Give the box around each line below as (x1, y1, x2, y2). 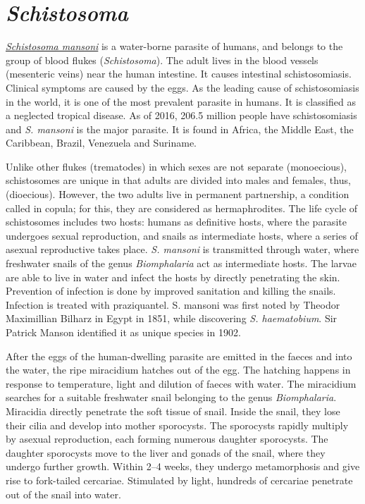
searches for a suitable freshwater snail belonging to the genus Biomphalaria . (6, 390, 337, 405)
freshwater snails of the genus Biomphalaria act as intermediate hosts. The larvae (6, 256, 357, 271)
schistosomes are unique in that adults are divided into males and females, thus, (6, 173, 351, 188)
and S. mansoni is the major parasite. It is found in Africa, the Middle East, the (6, 121, 354, 136)
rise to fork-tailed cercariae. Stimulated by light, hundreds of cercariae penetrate (6, 472, 353, 487)
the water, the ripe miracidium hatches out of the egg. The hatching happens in (6, 362, 351, 377)
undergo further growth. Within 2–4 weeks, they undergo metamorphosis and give (6, 459, 360, 474)
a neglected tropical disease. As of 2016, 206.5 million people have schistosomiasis (6, 108, 357, 123)
